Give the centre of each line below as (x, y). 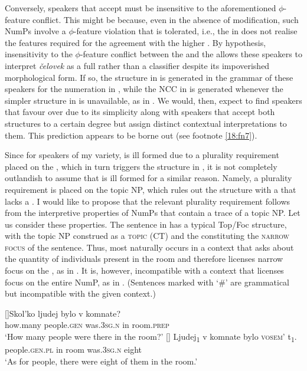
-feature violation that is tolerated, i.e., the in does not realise (185, 31)
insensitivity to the (39, 54)
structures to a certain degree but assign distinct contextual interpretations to (146, 123)
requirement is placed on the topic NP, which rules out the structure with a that (151, 189)
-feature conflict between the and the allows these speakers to (191, 54)
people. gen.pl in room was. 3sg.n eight (74, 349)
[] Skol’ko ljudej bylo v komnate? (63, 313)
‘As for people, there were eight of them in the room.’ (101, 361)
